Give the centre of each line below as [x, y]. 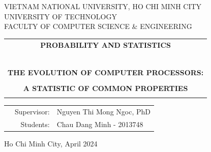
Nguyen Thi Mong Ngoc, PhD [103, 111]
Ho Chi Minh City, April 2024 [51, 143]
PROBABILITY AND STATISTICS [106, 44]
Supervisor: [32, 111]
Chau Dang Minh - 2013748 [100, 124]
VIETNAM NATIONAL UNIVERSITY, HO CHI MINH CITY [103, 6]
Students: [35, 124]
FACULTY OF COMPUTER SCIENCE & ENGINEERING [98, 26]
